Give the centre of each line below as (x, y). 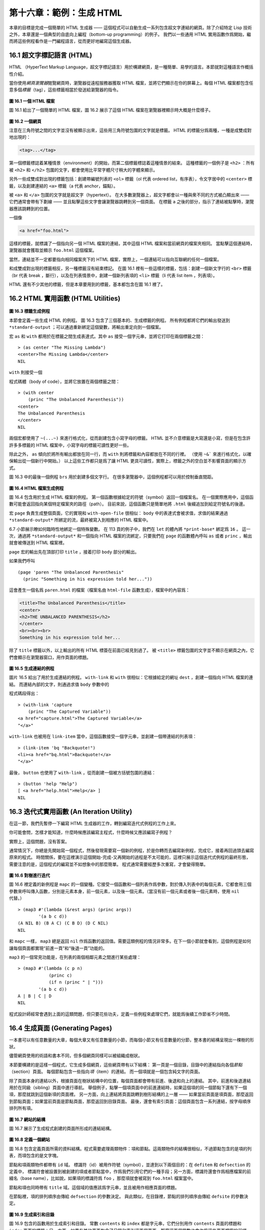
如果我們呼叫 (22, 561)
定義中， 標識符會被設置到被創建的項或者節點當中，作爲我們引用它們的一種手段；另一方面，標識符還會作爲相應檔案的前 (130, 1171)
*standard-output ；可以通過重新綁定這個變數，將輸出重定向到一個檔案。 (86, 327)
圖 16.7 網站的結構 (27, 1119)
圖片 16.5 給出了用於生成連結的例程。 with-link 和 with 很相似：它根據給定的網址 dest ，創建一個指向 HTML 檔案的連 (131, 677)
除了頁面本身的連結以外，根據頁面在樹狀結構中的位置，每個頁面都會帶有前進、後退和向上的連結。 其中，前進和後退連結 (130, 1080)
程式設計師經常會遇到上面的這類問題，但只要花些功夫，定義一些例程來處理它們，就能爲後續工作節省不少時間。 (121, 1014)
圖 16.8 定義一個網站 (29, 1139)
